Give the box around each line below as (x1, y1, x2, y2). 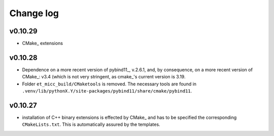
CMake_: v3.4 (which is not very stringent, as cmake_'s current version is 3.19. (22, 74, 186, 80)
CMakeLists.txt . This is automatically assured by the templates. (22, 121, 160, 127)
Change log (9, 8, 59, 19)
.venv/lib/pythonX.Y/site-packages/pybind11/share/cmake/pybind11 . (22, 88, 192, 94)
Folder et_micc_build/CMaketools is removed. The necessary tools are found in (22, 81, 197, 87)
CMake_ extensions (22, 40, 63, 47)
